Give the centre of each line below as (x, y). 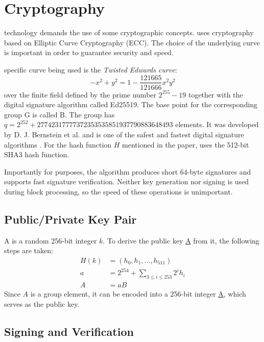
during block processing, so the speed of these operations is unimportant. (118, 191)
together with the (215, 94)
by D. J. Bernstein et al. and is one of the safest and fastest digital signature (124, 134)
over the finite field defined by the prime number (80, 94)
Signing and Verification (69, 331)
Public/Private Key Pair (70, 219)
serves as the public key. (42, 303)
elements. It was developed (217, 124)
